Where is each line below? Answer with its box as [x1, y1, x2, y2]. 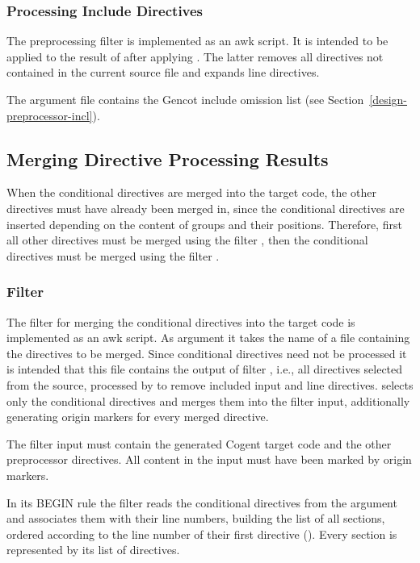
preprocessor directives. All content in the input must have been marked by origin [6, 451, 412, 468]
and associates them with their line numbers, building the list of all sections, [6, 510, 385, 527]
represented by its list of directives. [6, 541, 180, 558]
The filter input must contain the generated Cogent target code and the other [6, 435, 392, 452]
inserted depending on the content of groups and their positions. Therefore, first [6, 215, 402, 232]
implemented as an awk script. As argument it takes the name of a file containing [6, 329, 410, 346]
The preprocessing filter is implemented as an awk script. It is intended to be [6, 32, 388, 49]
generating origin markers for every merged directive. [6, 408, 269, 425]
